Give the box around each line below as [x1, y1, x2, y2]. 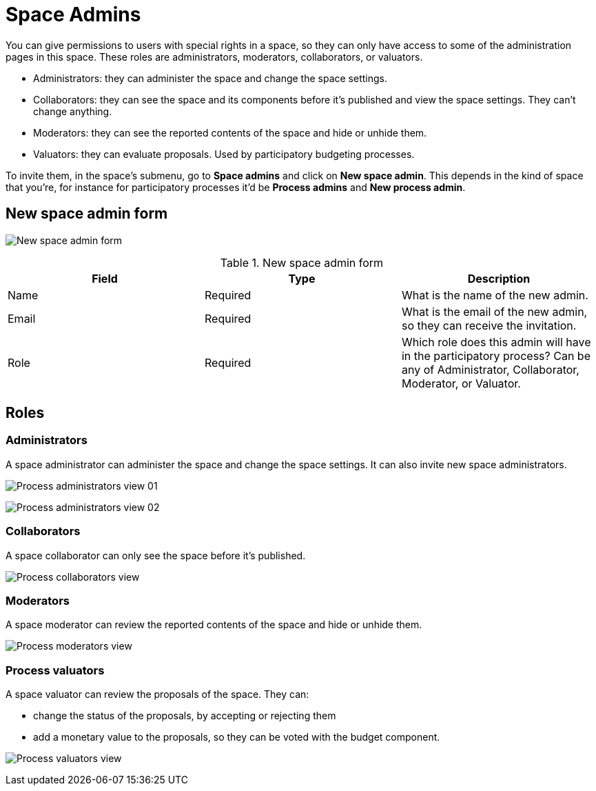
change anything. [33, 105, 112, 117]
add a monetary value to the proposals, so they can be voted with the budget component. [33, 731, 440, 743]
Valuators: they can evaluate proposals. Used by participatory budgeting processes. [33, 148, 415, 160]
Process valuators [6, 663, 105, 677]
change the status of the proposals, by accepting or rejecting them [33, 710, 336, 722]
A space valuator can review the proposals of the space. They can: [6, 688, 309, 701]
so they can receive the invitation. [401, 318, 577, 332]
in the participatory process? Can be [401, 348, 590, 363]
